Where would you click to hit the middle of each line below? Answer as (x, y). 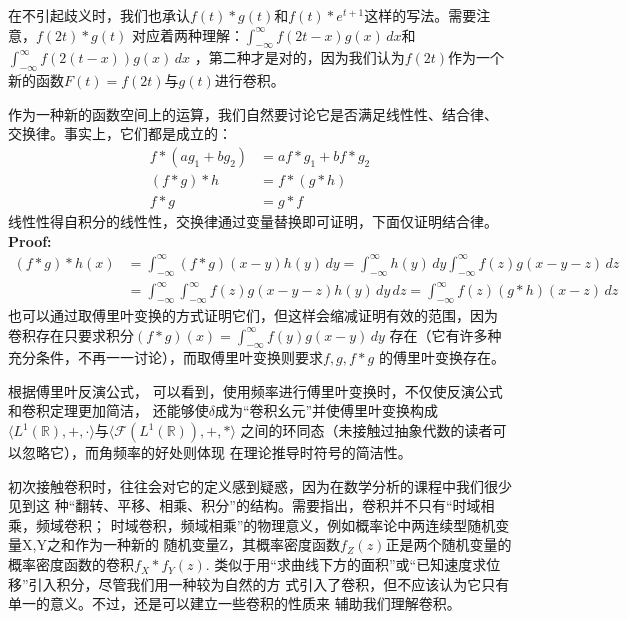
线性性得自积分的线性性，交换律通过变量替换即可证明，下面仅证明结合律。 (253, 221)
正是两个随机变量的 (448, 544)
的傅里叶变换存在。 (441, 357)
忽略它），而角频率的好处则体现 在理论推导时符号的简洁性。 (216, 452)
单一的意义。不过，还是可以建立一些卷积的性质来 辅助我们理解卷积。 (234, 603)
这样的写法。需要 (420, 15)
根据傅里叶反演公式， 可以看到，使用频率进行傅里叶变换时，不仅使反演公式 (255, 390)
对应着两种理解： (187, 34)
